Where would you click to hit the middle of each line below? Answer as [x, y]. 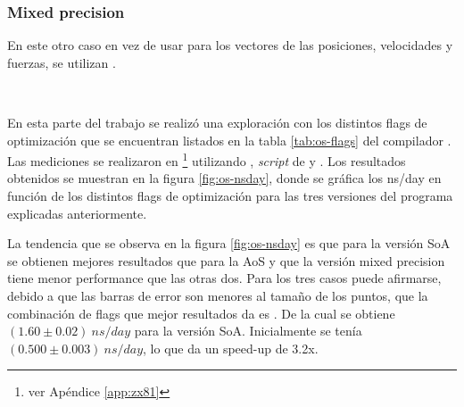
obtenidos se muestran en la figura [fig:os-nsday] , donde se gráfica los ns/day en [224, 178]
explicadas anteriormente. [77, 213]
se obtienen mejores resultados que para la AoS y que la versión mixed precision [226, 260]
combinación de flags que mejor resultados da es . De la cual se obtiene [201, 313]
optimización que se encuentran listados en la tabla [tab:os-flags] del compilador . [229, 140]
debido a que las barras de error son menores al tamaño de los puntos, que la [218, 295]
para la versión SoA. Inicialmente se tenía [248, 331]
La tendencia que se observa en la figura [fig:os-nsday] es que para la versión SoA [229, 243]
